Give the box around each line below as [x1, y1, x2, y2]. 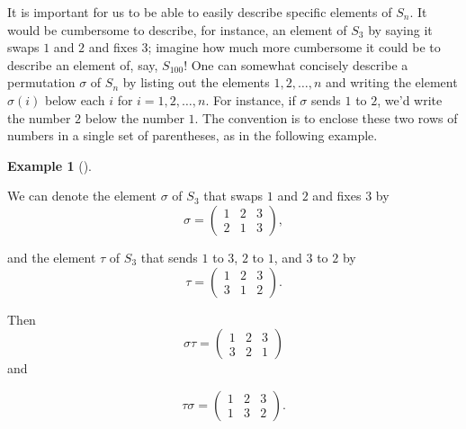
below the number [85, 108, 184, 127]
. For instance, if [205, 90, 296, 109]
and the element [7, 247, 96, 266]
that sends [140, 247, 198, 266]
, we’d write [377, 90, 443, 109]
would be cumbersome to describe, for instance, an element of [7, 20, 347, 39]
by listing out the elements [122, 73, 270, 92]
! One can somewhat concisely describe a [184, 55, 408, 74]
